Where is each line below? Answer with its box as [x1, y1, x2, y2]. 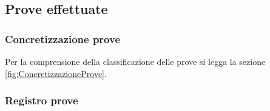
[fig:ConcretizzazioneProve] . [5, 67, 107, 79]
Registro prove [5, 93, 78, 108]
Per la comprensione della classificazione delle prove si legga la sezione [5, 55, 266, 67]
